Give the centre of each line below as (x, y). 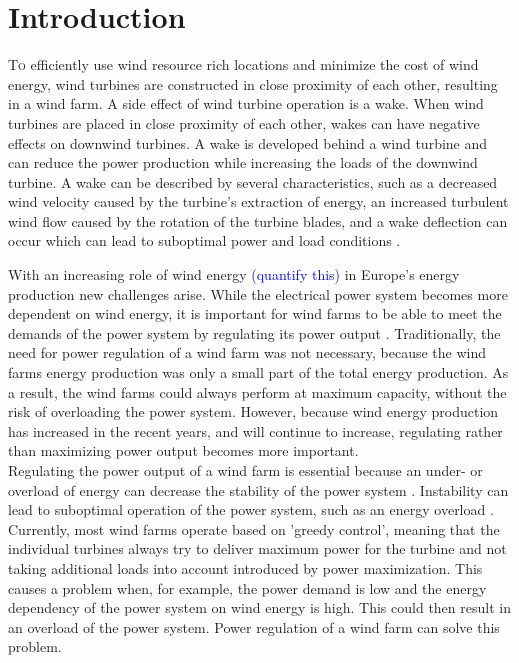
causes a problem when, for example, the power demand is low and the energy (247, 587)
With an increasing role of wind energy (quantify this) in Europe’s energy (234, 274)
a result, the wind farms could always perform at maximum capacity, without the (257, 391)
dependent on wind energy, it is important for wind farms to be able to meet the (255, 313)
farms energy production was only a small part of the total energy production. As (258, 372)
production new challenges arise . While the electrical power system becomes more (258, 293)
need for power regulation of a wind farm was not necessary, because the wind (247, 352)
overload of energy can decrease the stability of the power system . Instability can (258, 489)
